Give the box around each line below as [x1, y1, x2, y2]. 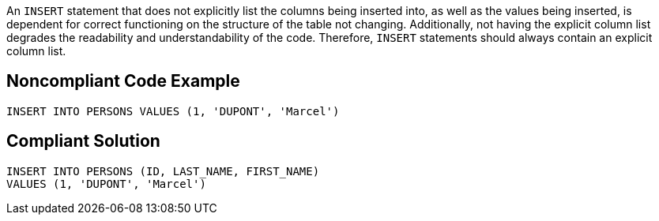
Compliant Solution [6, 131, 160, 152]
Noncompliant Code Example [6, 71, 240, 92]
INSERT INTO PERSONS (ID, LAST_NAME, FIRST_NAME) [6, 164, 320, 178]
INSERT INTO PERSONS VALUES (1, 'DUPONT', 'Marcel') [6, 104, 340, 118]
